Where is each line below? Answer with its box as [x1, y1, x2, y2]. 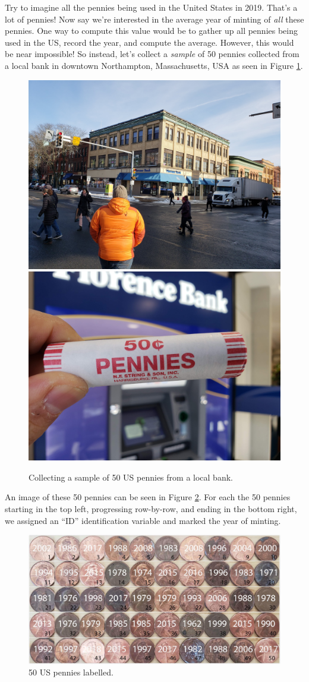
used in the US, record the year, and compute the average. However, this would [5, 36, 294, 48]
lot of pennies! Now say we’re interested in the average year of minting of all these [5, 12, 304, 25]
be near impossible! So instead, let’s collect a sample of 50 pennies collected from [5, 48, 299, 60]
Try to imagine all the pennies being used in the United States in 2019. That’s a [5, 1, 298, 13]
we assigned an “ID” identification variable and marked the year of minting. [5, 514, 281, 526]
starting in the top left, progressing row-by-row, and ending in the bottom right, [5, 502, 297, 514]
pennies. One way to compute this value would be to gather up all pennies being [5, 24, 298, 37]
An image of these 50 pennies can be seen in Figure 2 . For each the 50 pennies [5, 491, 291, 503]
